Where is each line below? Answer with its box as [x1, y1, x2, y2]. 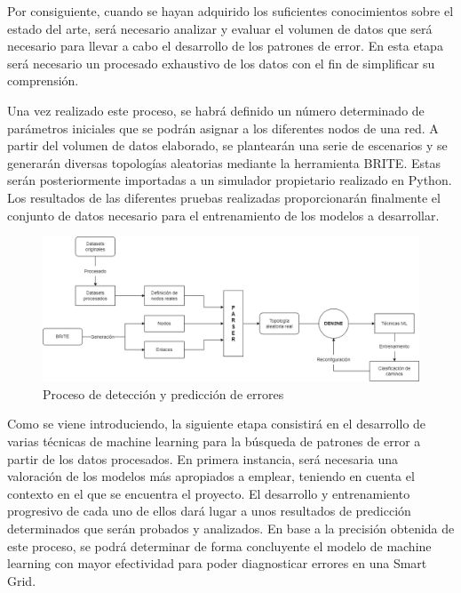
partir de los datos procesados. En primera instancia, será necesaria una [7, 449, 399, 468]
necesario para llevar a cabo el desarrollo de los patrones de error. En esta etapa [7, 36, 443, 55]
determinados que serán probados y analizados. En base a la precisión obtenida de [7, 519, 455, 538]
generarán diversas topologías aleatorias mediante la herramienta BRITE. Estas [7, 153, 441, 172]
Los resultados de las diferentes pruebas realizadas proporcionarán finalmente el [7, 188, 441, 206]
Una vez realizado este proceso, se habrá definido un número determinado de [7, 100, 425, 119]
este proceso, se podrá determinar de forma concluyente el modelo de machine [7, 536, 432, 555]
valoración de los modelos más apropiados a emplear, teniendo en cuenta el [7, 467, 415, 485]
